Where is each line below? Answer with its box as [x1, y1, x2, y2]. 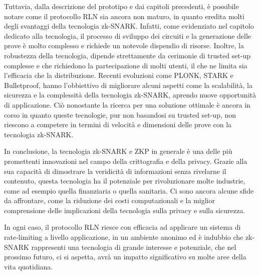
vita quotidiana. [4, 261, 53, 271]
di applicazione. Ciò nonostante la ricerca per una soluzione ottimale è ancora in [4, 99, 250, 110]
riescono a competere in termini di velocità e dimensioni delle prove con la [4, 119, 232, 130]
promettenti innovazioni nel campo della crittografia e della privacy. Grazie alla [4, 155, 247, 166]
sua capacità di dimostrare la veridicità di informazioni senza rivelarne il [4, 165, 226, 176]
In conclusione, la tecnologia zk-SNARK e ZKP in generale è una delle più [4, 146, 232, 156]
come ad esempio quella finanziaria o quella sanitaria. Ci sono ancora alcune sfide [4, 185, 254, 196]
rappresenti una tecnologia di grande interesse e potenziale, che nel [31, 241, 236, 252]
